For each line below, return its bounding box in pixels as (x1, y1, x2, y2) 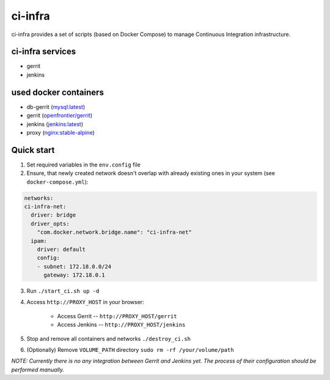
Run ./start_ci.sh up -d (26, 288, 100, 295)
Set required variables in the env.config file (26, 161, 141, 168)
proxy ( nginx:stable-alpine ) (26, 129, 95, 136)
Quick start (11, 144, 55, 155)
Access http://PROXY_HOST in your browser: (26, 299, 144, 306)
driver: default (37, 245, 86, 253)
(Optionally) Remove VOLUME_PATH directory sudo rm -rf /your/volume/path (26, 346, 235, 354)
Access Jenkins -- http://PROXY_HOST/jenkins (57, 321, 186, 329)
